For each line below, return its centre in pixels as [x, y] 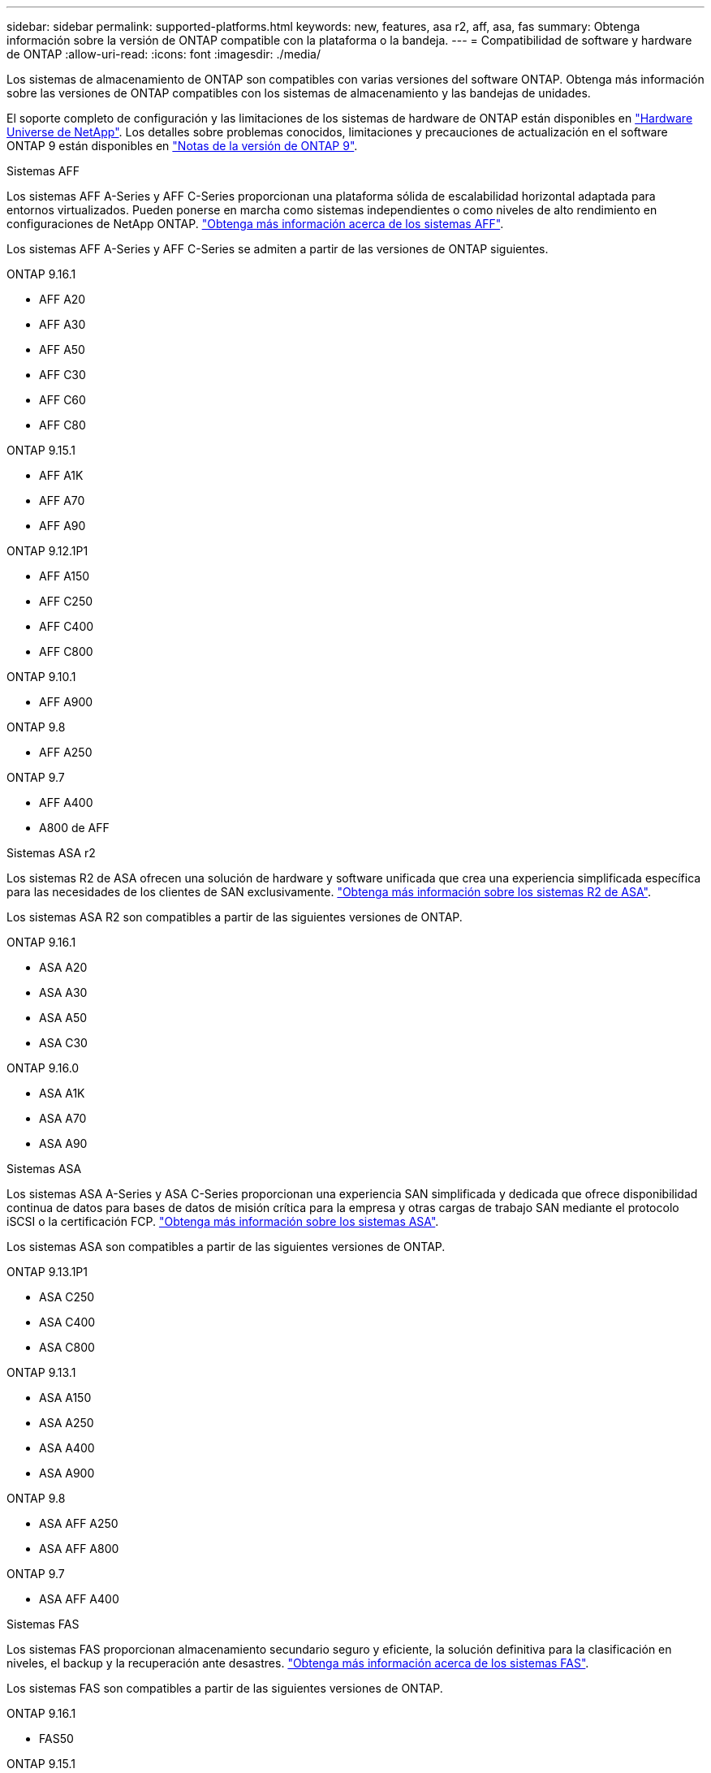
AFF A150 [65, 576]
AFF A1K [61, 475]
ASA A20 [63, 967]
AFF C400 [67, 626]
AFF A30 [62, 324]
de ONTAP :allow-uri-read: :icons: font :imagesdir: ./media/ [164, 54]
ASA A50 [63, 1018]
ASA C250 [67, 1297]
